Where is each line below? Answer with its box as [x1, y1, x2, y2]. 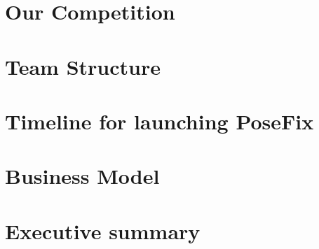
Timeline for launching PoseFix [5, 106, 314, 135]
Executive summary [5, 216, 201, 245]
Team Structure [5, 52, 161, 80]
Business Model [5, 162, 160, 190]
